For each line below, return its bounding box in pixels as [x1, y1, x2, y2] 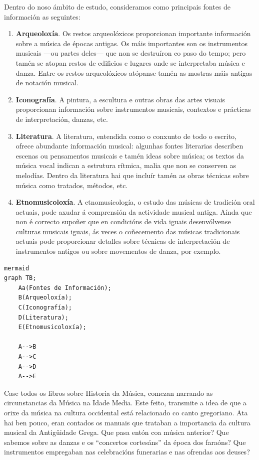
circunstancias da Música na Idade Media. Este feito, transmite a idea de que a [4, 397, 246, 408]
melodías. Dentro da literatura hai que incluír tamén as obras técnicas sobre [15, 170, 249, 180]
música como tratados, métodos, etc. [15, 180, 128, 190]
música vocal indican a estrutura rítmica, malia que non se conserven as [15, 160, 236, 171]
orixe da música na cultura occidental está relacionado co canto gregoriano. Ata [4, 407, 248, 417]
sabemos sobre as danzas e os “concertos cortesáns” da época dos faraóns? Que [4, 436, 246, 447]
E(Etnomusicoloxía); [18, 324, 86, 331]
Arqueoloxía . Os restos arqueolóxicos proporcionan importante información [15, 28, 251, 39]
